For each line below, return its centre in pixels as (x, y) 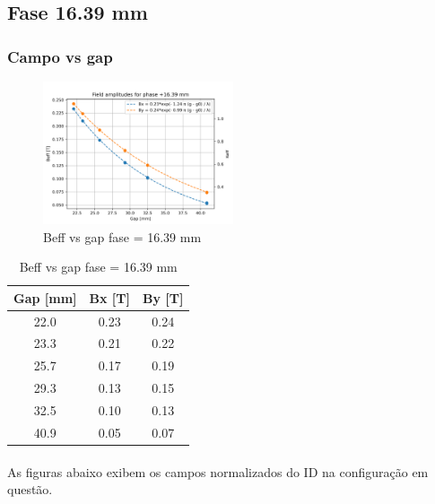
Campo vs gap (60, 56)
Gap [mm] (45, 297)
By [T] (163, 297)
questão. (30, 489)
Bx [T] (109, 297)
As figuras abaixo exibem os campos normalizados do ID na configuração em (218, 471)
